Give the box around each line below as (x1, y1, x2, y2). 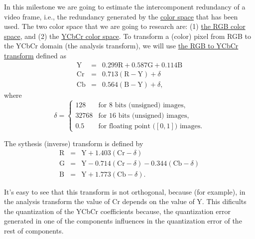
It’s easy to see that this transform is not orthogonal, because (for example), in (4, 186, 246, 197)
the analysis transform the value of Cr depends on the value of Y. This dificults (4, 196, 247, 207)
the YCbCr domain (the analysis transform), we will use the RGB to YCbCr (4, 40, 239, 51)
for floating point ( (98, 122, 155, 130)
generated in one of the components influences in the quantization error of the (4, 216, 242, 226)
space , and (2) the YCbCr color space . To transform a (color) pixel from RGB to (4, 30, 251, 41)
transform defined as (4, 50, 67, 60)
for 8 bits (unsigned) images (98, 101, 184, 109)
